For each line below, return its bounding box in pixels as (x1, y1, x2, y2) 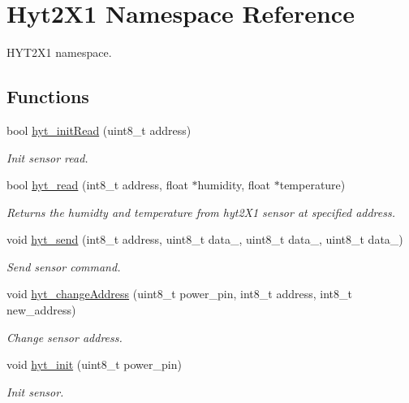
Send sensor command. (6, 258, 121, 275)
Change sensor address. (6, 328, 123, 345)
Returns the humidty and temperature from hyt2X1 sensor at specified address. (6, 203, 395, 220)
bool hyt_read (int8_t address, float (6, 176, 188, 193)
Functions (6, 84, 89, 109)
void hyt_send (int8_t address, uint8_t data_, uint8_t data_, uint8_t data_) (6, 231, 403, 248)
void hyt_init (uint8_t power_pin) (6, 356, 182, 373)
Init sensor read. (6, 149, 88, 166)
